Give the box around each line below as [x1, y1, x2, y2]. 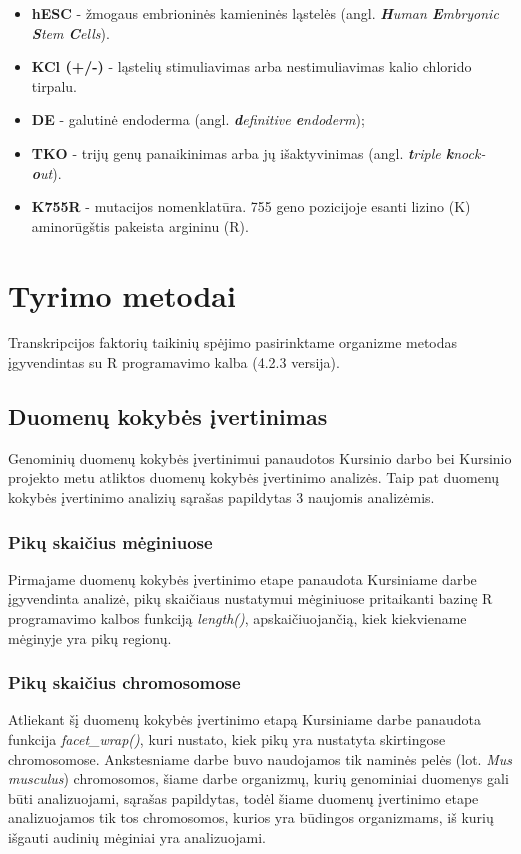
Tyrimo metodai [8, 274, 236, 315]
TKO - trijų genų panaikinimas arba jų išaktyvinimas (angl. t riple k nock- [31, 142, 486, 163]
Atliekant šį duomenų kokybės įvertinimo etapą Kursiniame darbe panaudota [8, 709, 481, 730]
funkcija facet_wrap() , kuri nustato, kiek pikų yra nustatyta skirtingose [8, 729, 446, 750]
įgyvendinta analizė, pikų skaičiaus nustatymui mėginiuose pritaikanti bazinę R [8, 588, 493, 609]
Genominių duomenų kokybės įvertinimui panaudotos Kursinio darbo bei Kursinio [8, 447, 512, 468]
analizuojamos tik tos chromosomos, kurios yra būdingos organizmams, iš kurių [8, 807, 494, 828]
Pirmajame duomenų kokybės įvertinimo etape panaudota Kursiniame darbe [8, 568, 477, 589]
